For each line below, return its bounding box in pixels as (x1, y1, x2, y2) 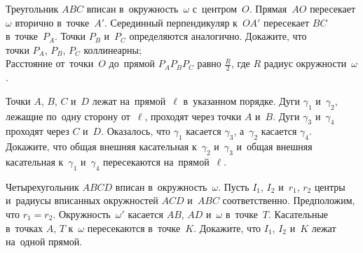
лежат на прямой (92, 93, 166, 108)
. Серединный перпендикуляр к (104, 15, 238, 29)
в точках (6, 220, 43, 235)
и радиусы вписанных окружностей (6, 193, 158, 208)
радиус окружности (263, 56, 347, 71)
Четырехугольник (6, 179, 79, 194)
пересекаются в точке (87, 220, 181, 235)
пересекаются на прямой (103, 154, 210, 168)
